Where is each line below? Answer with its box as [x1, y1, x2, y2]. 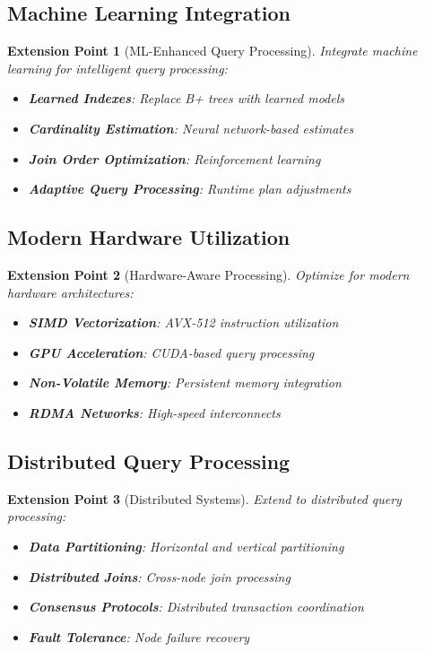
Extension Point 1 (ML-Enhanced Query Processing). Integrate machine [7, 41, 418, 60]
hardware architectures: [7, 283, 134, 301]
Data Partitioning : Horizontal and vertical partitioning [28, 536, 344, 555]
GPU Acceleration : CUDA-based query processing [28, 343, 315, 361]
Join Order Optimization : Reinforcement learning [28, 149, 321, 168]
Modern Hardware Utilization [7, 223, 291, 251]
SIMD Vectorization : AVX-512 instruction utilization [28, 313, 339, 332]
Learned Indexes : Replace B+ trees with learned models [28, 89, 345, 108]
